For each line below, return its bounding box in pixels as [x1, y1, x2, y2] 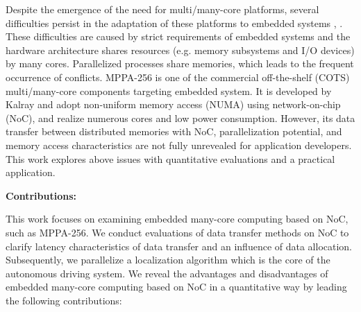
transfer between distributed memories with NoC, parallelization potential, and [6, 124, 342, 139]
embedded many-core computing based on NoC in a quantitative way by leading [6, 279, 347, 294]
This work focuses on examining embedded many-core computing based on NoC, [6, 211, 349, 226]
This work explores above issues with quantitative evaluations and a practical [6, 151, 335, 166]
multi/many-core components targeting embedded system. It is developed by [6, 83, 332, 98]
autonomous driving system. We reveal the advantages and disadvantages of [6, 266, 328, 280]
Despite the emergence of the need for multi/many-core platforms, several [6, 2, 319, 16]
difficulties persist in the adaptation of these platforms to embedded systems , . [6, 15, 343, 30]
